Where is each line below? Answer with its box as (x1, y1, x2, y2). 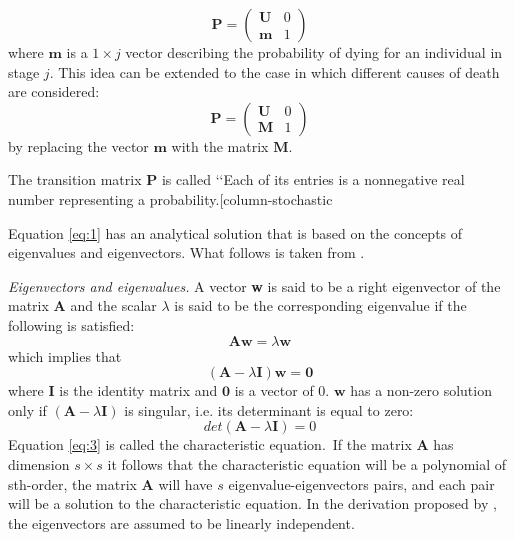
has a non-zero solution (350, 380, 492, 401)
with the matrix (171, 135, 269, 156)
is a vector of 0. (234, 380, 330, 401)
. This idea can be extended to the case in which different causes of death (49, 61, 500, 82)
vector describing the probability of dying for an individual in (125, 42, 503, 62)
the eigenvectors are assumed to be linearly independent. (8, 512, 355, 533)
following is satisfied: (8, 314, 135, 335)
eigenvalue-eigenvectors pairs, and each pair (228, 473, 495, 494)
